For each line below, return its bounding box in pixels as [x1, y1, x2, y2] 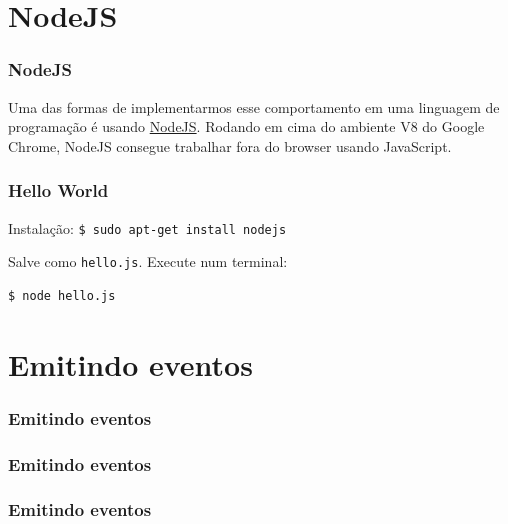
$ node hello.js [8, 288, 116, 303]
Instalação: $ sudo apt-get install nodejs [8, 217, 287, 238]
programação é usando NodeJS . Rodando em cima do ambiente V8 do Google [8, 116, 485, 137]
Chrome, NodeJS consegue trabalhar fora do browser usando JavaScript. [8, 135, 452, 156]
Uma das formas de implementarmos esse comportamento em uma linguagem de [8, 96, 500, 117]
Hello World [8, 178, 109, 203]
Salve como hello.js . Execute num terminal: [8, 251, 288, 272]
